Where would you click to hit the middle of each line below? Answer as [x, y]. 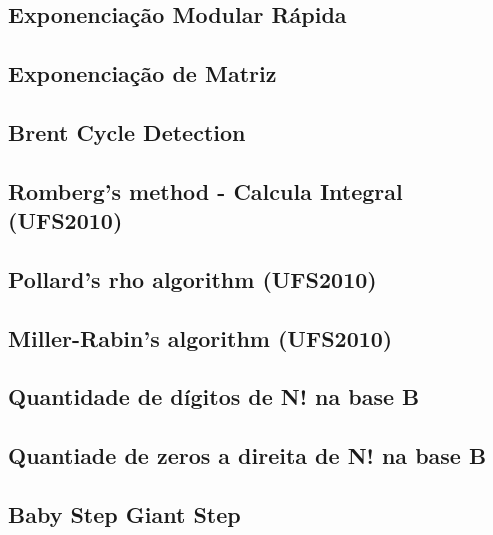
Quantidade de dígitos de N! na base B [214, 396]
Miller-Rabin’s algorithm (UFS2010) [200, 337]
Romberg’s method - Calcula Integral [205, 190]
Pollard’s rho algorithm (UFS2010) [192, 278]
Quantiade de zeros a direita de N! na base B [247, 455]
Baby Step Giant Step [124, 514]
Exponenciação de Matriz [142, 73]
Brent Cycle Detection [127, 131]
